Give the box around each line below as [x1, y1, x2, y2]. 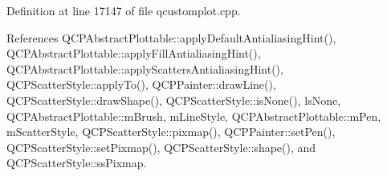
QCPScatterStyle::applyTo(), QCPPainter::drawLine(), [6, 76, 276, 93]
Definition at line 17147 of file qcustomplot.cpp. [6, 2, 241, 18]
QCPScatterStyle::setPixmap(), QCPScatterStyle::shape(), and [6, 138, 316, 155]
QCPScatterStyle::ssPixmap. [6, 154, 147, 171]
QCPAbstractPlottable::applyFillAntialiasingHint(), [6, 45, 261, 62]
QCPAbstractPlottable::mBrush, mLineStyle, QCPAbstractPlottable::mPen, [6, 107, 381, 124]
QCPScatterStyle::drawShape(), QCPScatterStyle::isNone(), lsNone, [6, 91, 341, 108]
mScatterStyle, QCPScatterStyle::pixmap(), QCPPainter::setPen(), [6, 123, 336, 140]
